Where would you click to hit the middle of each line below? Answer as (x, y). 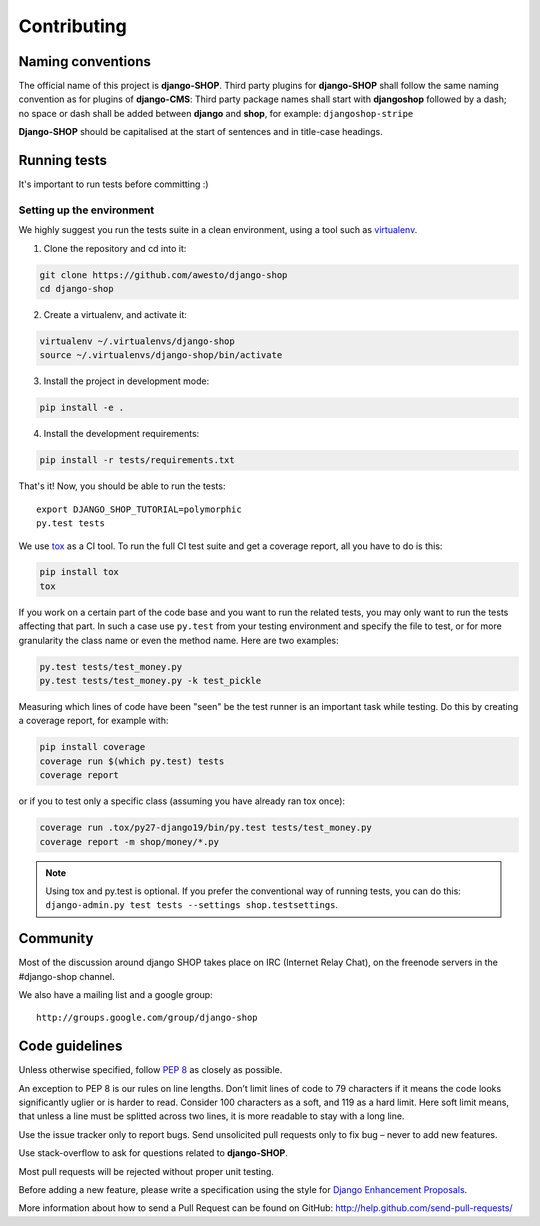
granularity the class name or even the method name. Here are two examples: (178, 640)
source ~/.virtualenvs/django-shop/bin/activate (161, 355)
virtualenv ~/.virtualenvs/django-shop (137, 341)
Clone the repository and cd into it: (115, 248)
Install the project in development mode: (126, 381)
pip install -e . (82, 408)
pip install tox (79, 572)
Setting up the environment (86, 210)
